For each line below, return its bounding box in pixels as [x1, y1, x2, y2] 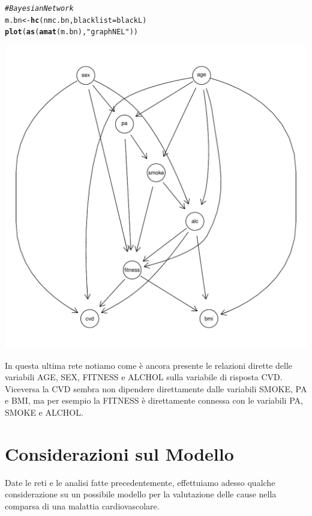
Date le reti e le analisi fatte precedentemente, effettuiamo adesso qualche [5, 476, 275, 488]
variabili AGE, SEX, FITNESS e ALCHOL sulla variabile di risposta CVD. [5, 371, 283, 383]
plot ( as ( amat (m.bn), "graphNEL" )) [5, 28, 138, 37]
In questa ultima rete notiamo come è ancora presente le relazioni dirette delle [5, 359, 293, 371]
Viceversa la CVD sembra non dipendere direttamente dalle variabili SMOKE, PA [5, 382, 307, 395]
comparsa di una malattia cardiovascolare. [5, 499, 160, 512]
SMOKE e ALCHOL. [5, 405, 83, 418]
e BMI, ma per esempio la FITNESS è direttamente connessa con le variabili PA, [5, 394, 303, 407]
